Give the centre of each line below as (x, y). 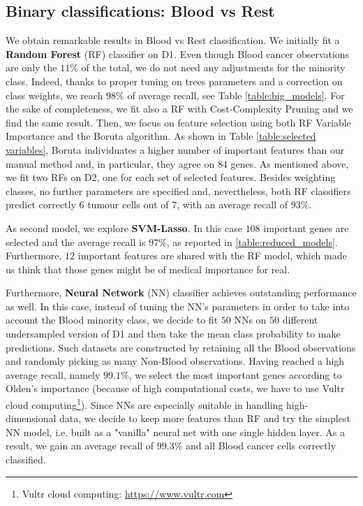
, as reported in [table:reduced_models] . (252, 241)
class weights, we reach (54, 95)
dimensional (31, 418)
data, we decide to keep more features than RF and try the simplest (205, 418)
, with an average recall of (232, 204)
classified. (26, 460)
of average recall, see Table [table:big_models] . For (236, 95)
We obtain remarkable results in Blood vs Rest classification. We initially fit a (173, 40)
